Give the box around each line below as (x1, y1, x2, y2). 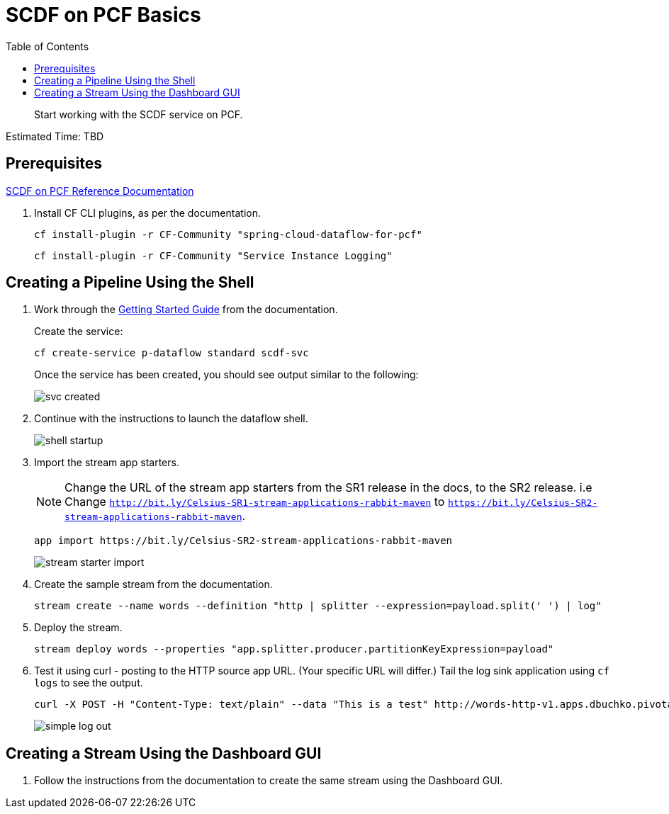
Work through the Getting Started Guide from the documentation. (34, 303, 338, 316)
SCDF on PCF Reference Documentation (6, 184, 194, 197)
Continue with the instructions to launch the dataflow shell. (34, 412, 308, 425)
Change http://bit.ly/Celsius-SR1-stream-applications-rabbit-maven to (64, 494, 445, 509)
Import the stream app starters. (34, 456, 179, 469)
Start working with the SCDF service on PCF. (34, 108, 243, 120)
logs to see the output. (34, 677, 143, 689)
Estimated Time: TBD (6, 130, 104, 142)
